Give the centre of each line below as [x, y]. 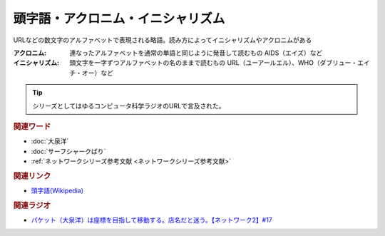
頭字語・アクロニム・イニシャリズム [119, 19]
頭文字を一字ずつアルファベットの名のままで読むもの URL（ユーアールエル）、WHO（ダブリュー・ [214, 63]
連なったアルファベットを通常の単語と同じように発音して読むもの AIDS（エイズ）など [196, 53]
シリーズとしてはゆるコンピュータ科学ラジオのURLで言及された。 [129, 106]
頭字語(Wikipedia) [57, 190]
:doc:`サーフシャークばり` [68, 151]
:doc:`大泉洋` [50, 141]
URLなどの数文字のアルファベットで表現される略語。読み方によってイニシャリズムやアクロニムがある [163, 40]
